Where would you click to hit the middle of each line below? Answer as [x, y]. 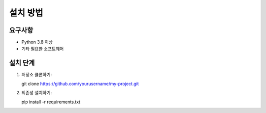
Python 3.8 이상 [37, 42]
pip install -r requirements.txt [51, 102]
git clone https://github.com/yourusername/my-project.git [80, 84]
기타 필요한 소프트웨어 [43, 49]
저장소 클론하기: [37, 75]
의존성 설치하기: [37, 93]
